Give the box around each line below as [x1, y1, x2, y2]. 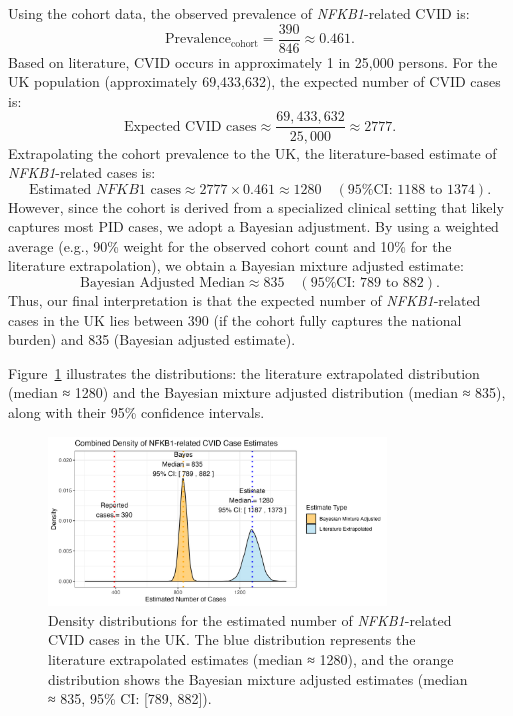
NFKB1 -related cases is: [8, 162, 156, 183]
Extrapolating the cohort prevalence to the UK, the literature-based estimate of [8, 142, 497, 163]
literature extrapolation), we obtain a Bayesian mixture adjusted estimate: [8, 255, 464, 276]
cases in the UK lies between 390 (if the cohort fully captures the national [8, 309, 462, 330]
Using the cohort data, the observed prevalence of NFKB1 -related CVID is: [8, 3, 470, 23]
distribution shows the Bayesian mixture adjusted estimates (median [48, 668, 468, 689]
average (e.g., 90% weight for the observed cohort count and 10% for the [8, 235, 452, 256]
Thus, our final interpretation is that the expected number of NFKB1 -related [8, 290, 481, 311]
